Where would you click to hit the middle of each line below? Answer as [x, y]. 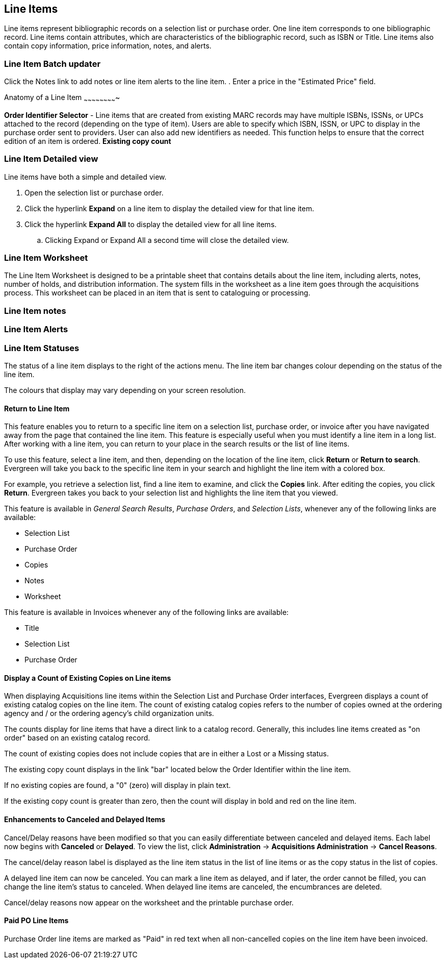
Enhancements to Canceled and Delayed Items [85, 820]
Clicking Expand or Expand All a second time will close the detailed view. [167, 240]
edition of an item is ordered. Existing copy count [88, 141]
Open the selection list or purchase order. [94, 192]
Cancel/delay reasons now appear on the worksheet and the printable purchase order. [149, 902]
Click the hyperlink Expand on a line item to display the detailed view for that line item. [169, 208]
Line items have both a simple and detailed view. [85, 177]
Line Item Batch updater [53, 64]
